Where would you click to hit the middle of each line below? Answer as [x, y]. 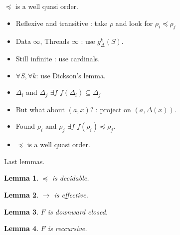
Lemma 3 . [21, 211]
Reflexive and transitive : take [62, 23]
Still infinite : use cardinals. [58, 59]
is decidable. [71, 178]
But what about [40, 109]
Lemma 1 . [21, 178]
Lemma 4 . [21, 228]
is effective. [71, 195]
